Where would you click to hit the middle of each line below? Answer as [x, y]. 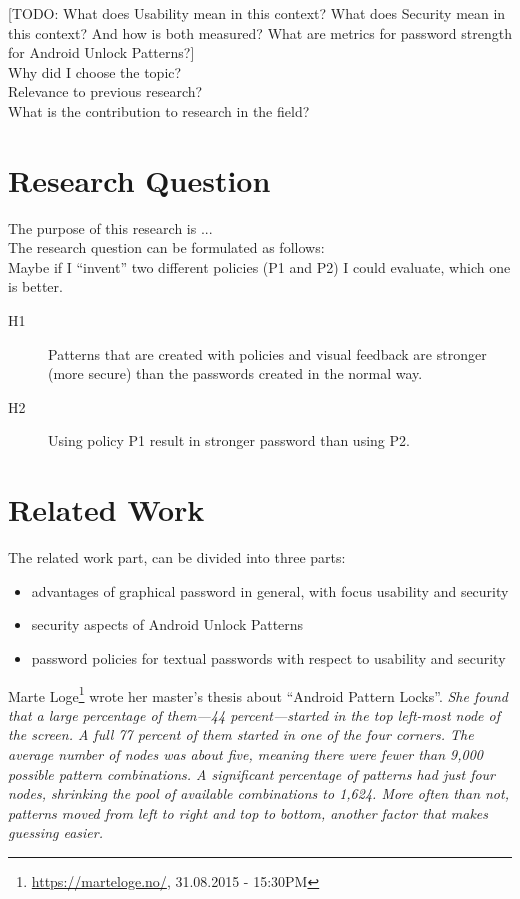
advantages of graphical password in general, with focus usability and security [270, 590]
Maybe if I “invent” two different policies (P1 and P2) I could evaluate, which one [259, 266]
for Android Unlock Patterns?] [101, 52]
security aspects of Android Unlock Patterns [167, 624]
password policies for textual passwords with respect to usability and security [268, 657]
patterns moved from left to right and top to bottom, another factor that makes [248, 812]
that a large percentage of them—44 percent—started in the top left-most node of [254, 714]
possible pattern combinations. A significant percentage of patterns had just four [252, 773]
